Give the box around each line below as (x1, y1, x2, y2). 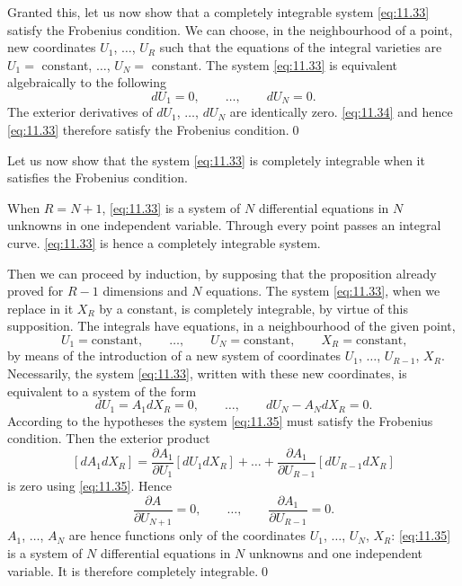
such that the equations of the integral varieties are (159, 38, 442, 57)
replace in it (7, 298, 74, 317)
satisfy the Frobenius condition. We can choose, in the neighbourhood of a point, (7, 20, 453, 39)
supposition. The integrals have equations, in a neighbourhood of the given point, (7, 316, 456, 335)
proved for (7, 281, 64, 300)
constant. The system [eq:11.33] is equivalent (151, 55, 398, 74)
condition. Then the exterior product (7, 429, 210, 448)
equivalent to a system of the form (7, 381, 197, 400)
